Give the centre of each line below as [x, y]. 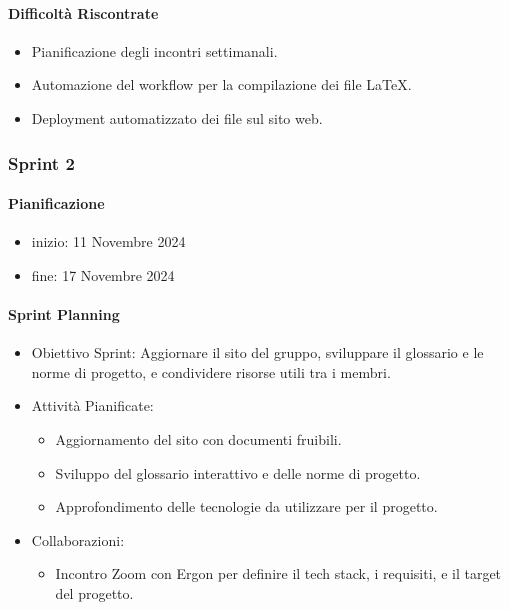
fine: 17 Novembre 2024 [103, 274]
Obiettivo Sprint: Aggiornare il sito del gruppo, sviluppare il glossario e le [257, 352]
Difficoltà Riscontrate [83, 12]
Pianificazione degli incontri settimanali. [154, 50]
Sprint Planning [64, 314]
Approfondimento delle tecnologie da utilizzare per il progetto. [246, 506]
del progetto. [94, 592]
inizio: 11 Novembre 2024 [108, 241]
